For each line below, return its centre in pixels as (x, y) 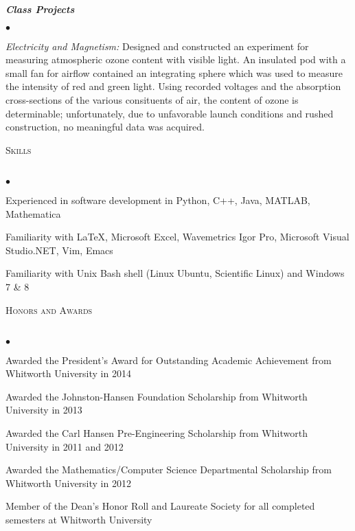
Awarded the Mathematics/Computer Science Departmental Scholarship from (169, 470)
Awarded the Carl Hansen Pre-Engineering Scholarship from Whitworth (157, 433)
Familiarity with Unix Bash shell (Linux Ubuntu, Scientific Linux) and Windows (175, 273)
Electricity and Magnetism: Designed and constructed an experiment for (157, 46)
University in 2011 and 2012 (65, 446)
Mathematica (33, 213)
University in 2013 (44, 410)
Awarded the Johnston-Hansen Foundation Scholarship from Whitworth (157, 396)
